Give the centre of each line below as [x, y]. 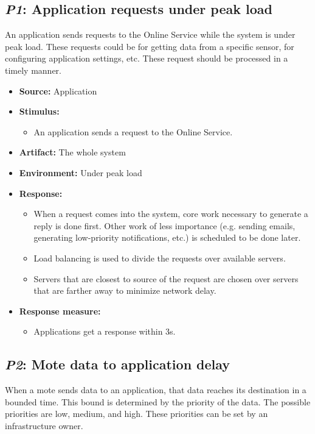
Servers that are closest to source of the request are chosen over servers [166, 278]
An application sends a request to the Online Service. [133, 131]
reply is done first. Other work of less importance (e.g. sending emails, [164, 225]
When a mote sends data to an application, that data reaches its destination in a [156, 390]
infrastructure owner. [44, 425]
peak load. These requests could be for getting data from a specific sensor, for [150, 46]
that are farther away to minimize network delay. [125, 290]
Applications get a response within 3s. [105, 331]
